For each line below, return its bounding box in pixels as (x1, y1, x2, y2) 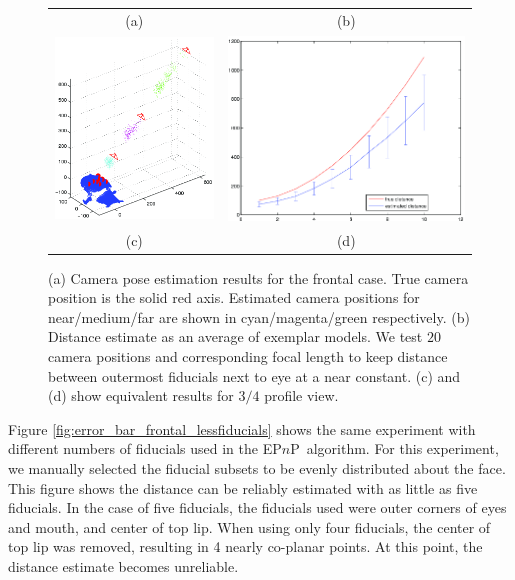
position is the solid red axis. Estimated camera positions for (48, 287, 420, 308)
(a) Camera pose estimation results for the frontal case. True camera (48, 267, 469, 288)
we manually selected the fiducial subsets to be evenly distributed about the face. (8, 458, 506, 479)
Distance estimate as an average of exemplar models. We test (48, 326, 423, 347)
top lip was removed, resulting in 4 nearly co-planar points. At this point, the (8, 536, 483, 557)
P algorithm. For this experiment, (290, 438, 499, 459)
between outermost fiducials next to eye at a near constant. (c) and (48, 365, 461, 386)
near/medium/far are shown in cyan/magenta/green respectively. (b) (48, 306, 470, 327)
